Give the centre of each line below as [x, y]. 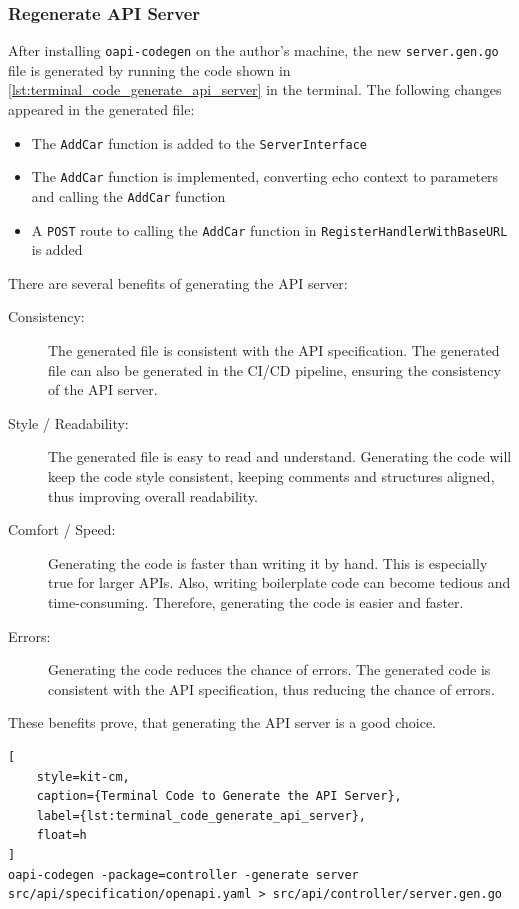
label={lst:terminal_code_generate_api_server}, [201, 815]
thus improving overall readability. [153, 495]
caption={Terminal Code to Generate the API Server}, [219, 796]
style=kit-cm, [83, 776]
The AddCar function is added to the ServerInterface [199, 142]
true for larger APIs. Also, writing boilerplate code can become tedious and [279, 582]
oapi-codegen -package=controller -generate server [183, 874]
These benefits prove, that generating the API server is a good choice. [222, 722]
